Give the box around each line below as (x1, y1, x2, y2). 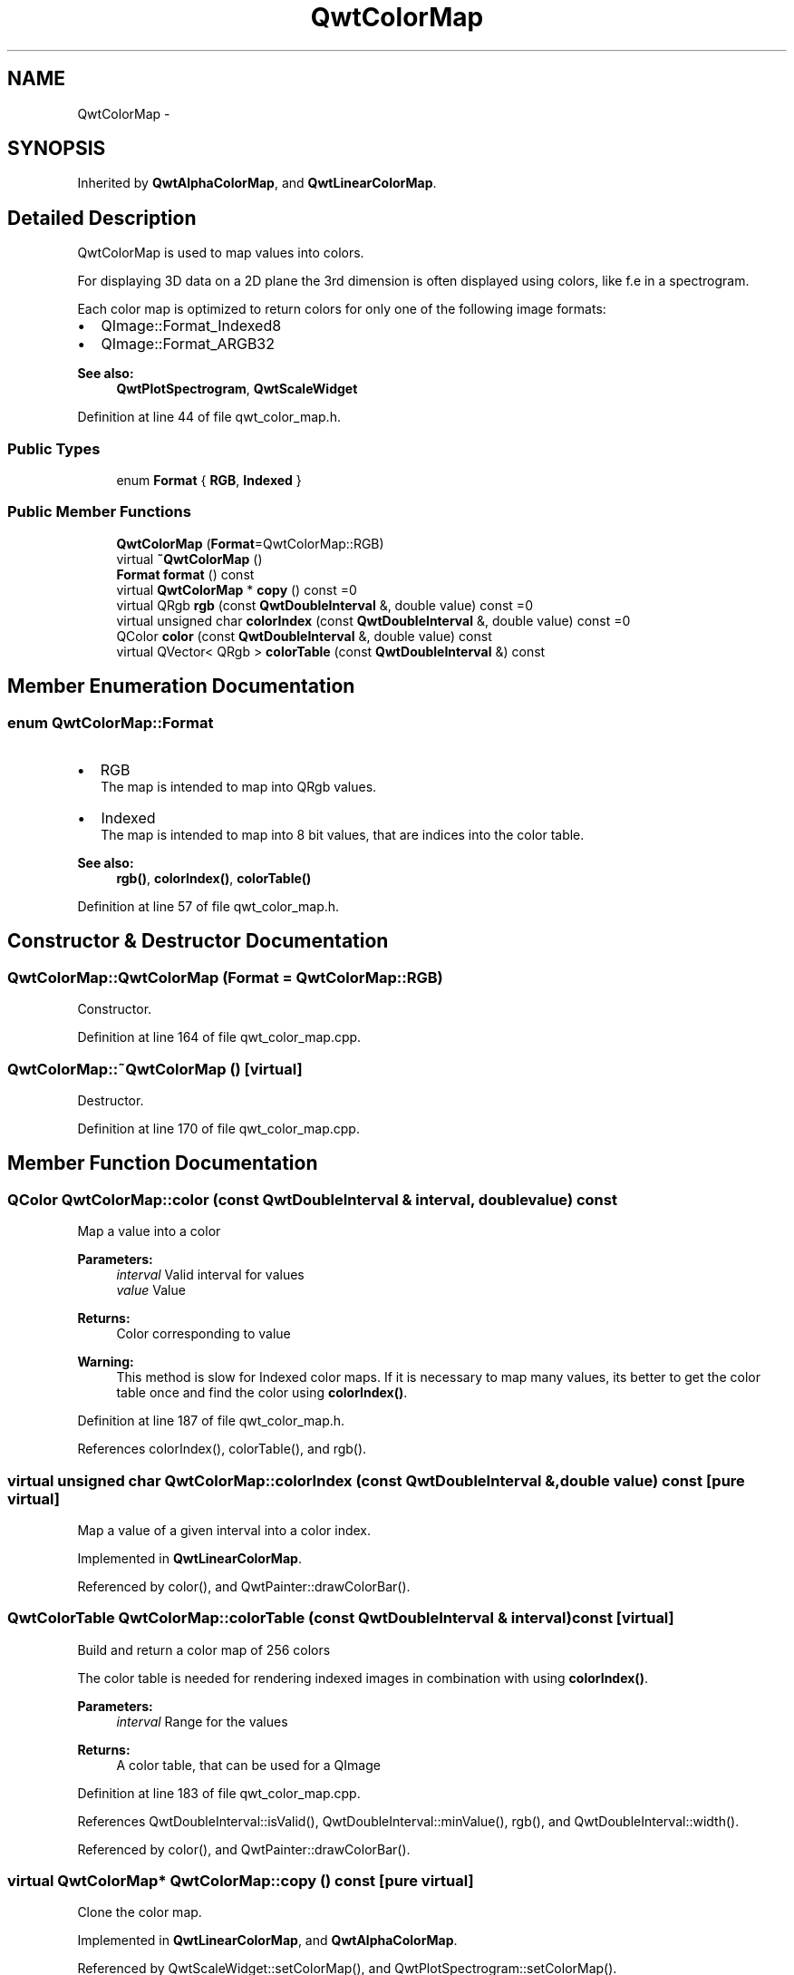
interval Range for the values (116, 1713, 288, 1729)
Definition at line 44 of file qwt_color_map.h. (77, 409, 341, 425)
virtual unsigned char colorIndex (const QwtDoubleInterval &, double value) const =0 (116, 612, 631, 628)
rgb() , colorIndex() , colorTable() (116, 871, 312, 886)
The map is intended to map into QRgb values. (101, 779, 377, 794)
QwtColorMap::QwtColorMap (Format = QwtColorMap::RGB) (7, 968, 443, 987)
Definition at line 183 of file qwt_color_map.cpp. (77, 1785, 361, 1801)
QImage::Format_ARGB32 (101, 335, 275, 354)
